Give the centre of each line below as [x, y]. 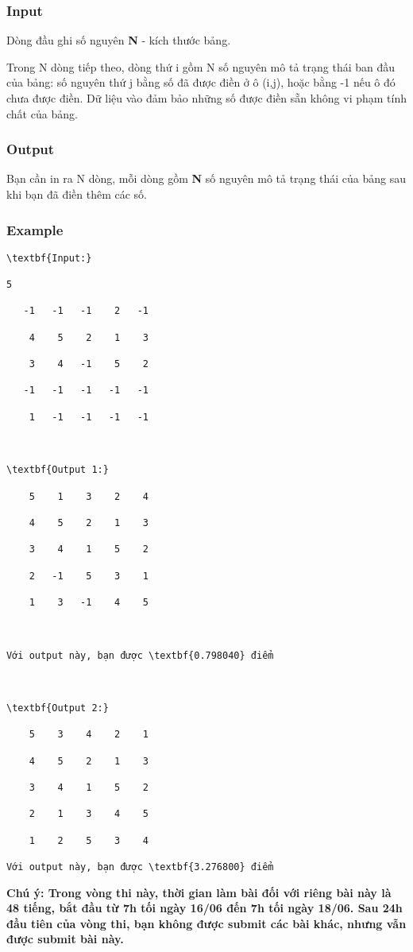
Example [35, 229]
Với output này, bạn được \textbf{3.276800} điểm [140, 867]
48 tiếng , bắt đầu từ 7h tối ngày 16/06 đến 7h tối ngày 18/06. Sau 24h [205, 908]
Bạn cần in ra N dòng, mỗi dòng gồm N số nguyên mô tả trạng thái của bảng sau [206, 178]
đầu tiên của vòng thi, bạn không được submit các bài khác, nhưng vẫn [206, 923]
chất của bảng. [42, 113]
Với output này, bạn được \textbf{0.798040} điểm [140, 655]
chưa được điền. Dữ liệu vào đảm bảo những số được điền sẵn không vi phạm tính [207, 98]
